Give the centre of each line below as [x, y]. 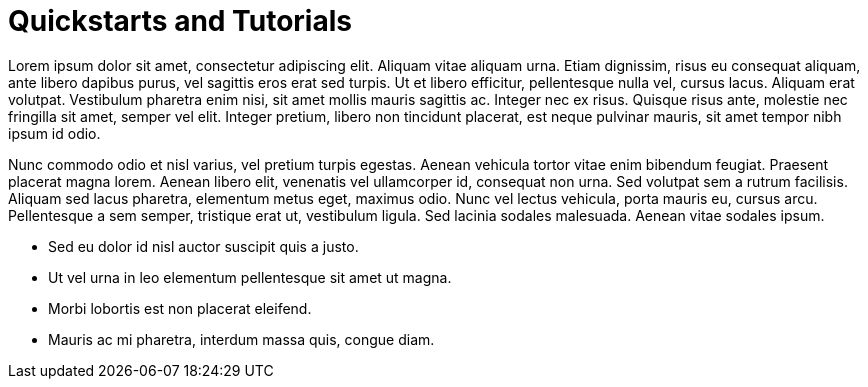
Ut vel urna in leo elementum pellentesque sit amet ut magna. [250, 277]
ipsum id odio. [54, 133]
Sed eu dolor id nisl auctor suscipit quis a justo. [203, 246]
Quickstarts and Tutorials [180, 21]
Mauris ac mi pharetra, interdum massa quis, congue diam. [241, 339]
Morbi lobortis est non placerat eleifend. [180, 308]
